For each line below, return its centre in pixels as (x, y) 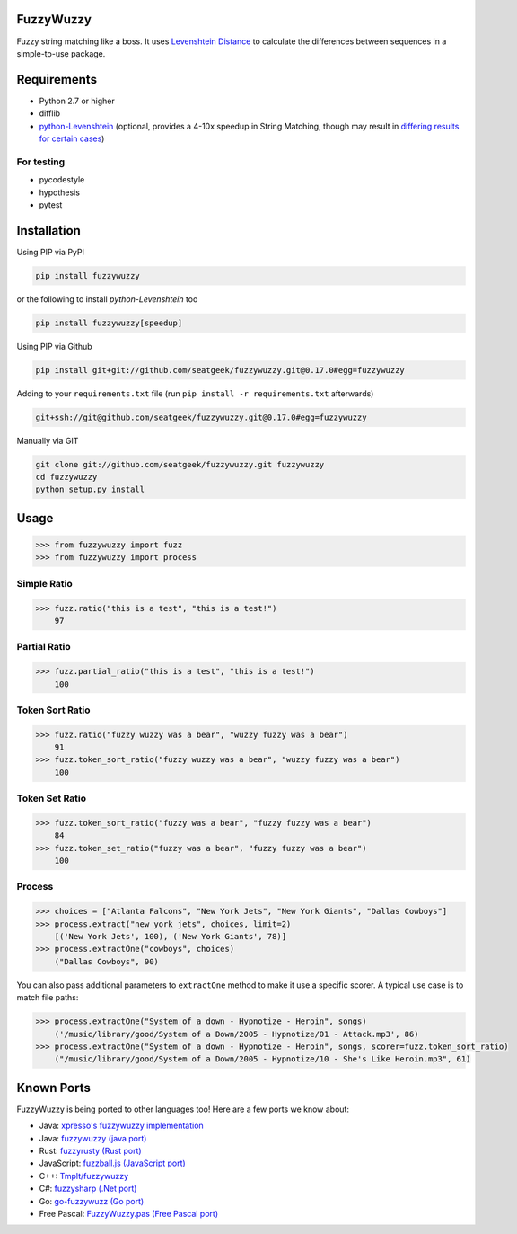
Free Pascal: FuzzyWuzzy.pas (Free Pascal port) (129, 1213)
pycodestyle (62, 180)
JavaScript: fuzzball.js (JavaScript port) (112, 1163)
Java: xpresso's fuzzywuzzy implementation (121, 1126)
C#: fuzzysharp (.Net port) (88, 1189)
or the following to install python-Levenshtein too (107, 299)
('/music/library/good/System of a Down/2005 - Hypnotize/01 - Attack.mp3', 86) (237, 1034)
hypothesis (60, 192)
